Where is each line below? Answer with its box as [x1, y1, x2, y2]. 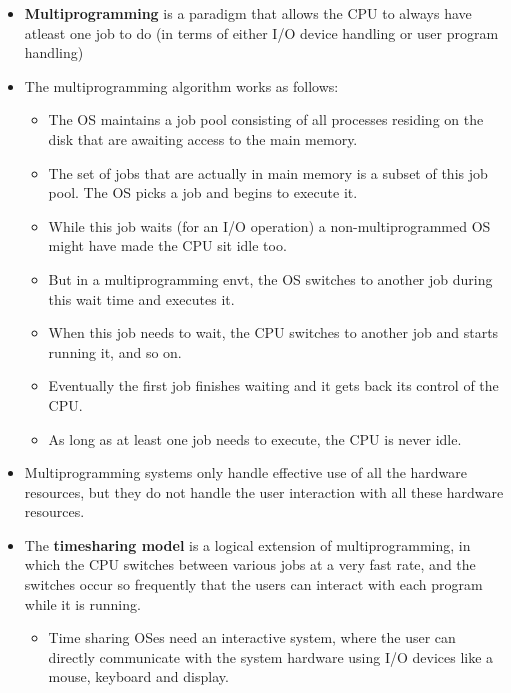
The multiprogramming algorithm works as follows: [24, 75, 339, 96]
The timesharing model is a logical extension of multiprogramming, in [24, 534, 471, 555]
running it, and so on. [48, 341, 182, 362]
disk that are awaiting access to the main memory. [48, 128, 358, 149]
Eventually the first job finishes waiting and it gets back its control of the [48, 375, 499, 396]
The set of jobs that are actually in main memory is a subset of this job [48, 162, 488, 183]
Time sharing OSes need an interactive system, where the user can [48, 627, 456, 648]
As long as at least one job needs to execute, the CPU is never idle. [48, 428, 462, 449]
